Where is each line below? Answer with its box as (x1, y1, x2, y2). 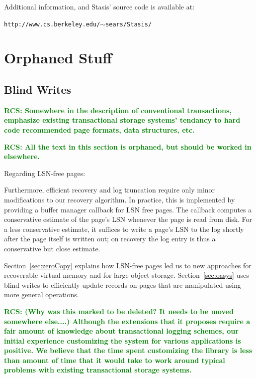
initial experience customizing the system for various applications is (4, 335, 241, 346)
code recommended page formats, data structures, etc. (4, 125, 195, 135)
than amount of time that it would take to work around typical (4, 355, 225, 365)
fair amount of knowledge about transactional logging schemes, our (4, 326, 239, 336)
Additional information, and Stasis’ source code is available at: (4, 1, 195, 11)
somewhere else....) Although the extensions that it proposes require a (4, 316, 251, 326)
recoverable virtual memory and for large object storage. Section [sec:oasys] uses (4, 270, 249, 280)
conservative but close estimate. (4, 243, 100, 253)
